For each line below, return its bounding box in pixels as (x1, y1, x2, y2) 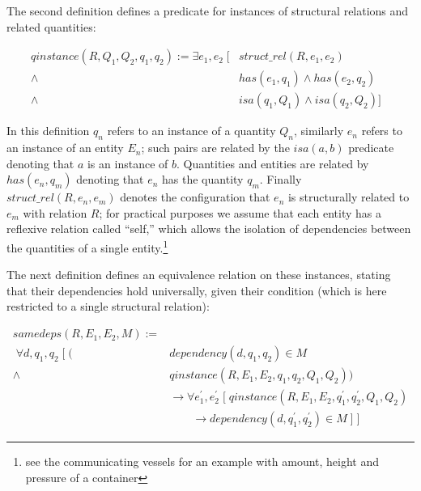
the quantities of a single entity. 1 (6, 237, 168, 256)
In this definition (6, 122, 90, 139)
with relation (23, 204, 87, 221)
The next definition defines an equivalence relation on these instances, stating (6, 266, 391, 283)
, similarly (293, 122, 344, 139)
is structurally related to (287, 188, 410, 205)
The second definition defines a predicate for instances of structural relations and (6, 2, 409, 19)
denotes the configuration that (120, 188, 270, 205)
